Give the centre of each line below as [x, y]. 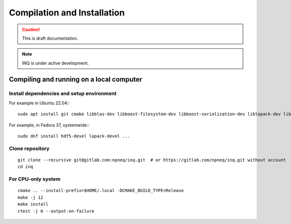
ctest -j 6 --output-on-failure [56, 211]
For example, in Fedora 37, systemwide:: [49, 125]
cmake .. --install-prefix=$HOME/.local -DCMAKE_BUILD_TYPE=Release [101, 191]
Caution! [31, 30]
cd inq [25, 167]
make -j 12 [31, 197]
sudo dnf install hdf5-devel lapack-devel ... [74, 136]
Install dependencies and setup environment [63, 93]
